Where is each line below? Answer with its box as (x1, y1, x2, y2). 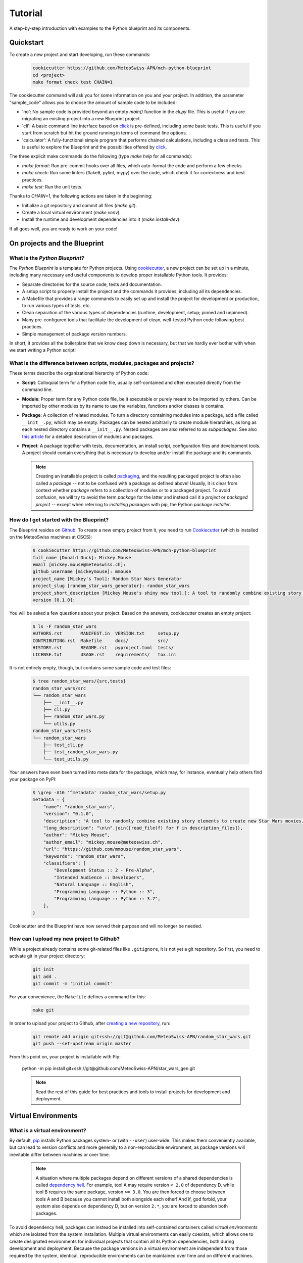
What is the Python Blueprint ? (9, 254, 84, 261)
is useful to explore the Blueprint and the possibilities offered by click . (22, 144, 167, 150)
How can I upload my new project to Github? (9, 935, 120, 942)
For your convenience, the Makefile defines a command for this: (9, 994, 146, 1000)
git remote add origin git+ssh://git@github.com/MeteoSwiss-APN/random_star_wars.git (32, 1034, 251, 1039)
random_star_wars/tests (32, 728, 92, 734)
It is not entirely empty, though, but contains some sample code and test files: (9, 665, 171, 671)
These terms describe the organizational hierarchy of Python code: (9, 370, 149, 376)
